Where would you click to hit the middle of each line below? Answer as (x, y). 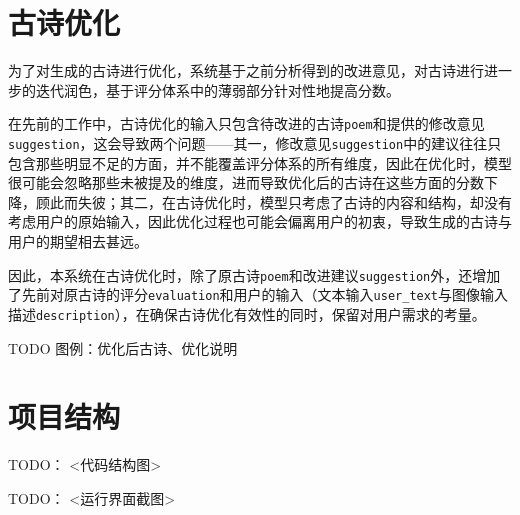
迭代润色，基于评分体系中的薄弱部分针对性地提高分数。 (217, 89)
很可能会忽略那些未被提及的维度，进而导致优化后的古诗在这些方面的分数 (246, 182)
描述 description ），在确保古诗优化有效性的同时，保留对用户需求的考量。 (247, 313)
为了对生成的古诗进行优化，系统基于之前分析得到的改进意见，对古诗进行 (246, 70)
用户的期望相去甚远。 (78, 241)
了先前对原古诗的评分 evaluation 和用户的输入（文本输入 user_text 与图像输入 (258, 294)
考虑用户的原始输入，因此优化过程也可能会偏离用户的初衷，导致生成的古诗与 (260, 221)
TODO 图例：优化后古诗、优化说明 (123, 347)
